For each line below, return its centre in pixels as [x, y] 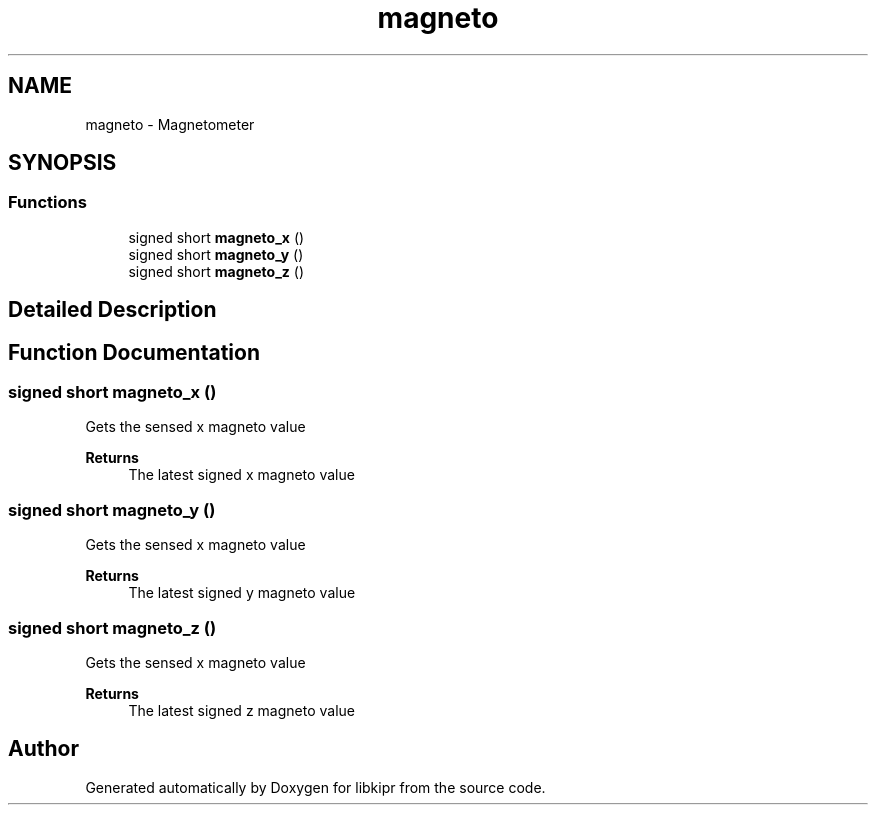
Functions [47, 202]
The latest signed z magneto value [241, 710]
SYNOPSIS [62, 163]
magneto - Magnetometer [170, 124]
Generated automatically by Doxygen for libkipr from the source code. [315, 787]
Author [43, 749]
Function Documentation [134, 352]
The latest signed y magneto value [242, 593]
